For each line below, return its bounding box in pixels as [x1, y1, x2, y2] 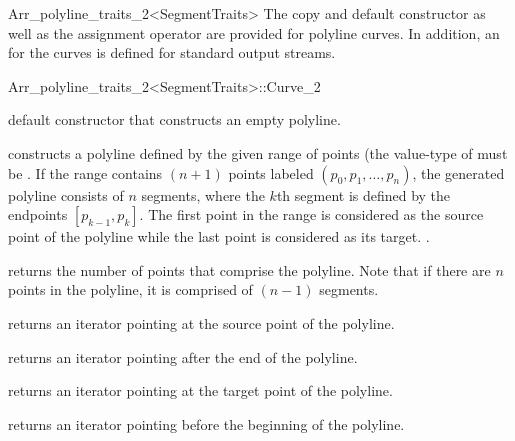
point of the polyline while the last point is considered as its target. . [8, 226, 430, 247]
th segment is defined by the [276, 184, 451, 205]
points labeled [228, 162, 314, 183]
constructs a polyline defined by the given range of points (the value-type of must [8, 142, 508, 163]
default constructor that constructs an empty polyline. [8, 109, 341, 130]
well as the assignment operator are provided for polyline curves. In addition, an [8, 22, 500, 43]
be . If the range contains [8, 162, 163, 183]
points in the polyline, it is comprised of [8, 279, 253, 300]
